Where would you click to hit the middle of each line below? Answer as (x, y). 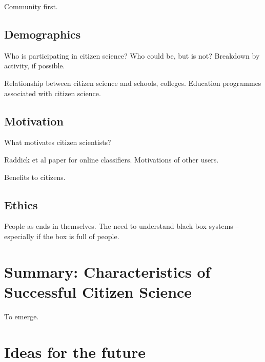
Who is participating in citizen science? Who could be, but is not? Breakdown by (132, 55)
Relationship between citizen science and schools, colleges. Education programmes (133, 83)
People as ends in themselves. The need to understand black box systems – (122, 226)
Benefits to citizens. (35, 177)
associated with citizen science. (53, 93)
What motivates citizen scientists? (58, 142)
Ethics (21, 204)
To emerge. (22, 316)
